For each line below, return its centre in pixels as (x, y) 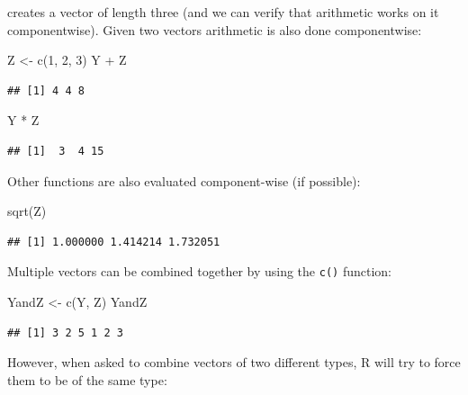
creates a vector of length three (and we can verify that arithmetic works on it (223, 12)
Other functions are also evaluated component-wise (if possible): (184, 180)
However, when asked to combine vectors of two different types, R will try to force (234, 362)
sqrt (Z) (27, 211)
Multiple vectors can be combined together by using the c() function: (199, 271)
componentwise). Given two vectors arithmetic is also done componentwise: (215, 29)
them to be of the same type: (87, 379)
